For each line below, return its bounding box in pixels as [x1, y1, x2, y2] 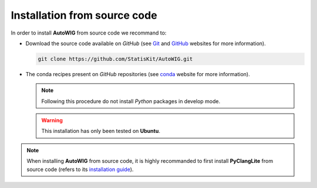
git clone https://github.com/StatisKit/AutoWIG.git [38, 56, 193, 62]
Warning [41, 117, 63, 124]
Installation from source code [11, 9, 158, 22]
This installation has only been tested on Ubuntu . [41, 128, 161, 135]
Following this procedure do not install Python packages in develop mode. [41, 97, 221, 105]
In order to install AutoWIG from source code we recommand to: [11, 29, 167, 36]
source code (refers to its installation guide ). [26, 166, 134, 173]
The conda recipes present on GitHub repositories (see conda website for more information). [25, 70, 251, 77]
